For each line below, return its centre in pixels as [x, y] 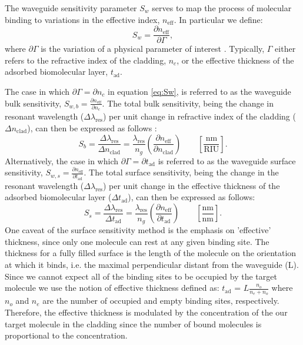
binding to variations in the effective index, [82, 19]
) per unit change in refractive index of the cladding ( [199, 116]
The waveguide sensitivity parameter [71, 8]
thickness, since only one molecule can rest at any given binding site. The [137, 241]
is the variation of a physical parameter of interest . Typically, [153, 49]
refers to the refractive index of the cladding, [86, 60]
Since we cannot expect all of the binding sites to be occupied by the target [141, 276]
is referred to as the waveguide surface [227, 160]
